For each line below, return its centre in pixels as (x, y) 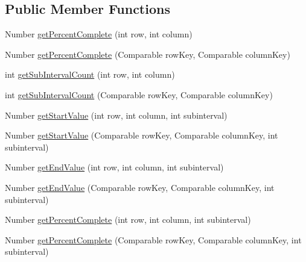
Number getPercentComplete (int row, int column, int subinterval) (128, 220)
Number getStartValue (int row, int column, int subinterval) (116, 115)
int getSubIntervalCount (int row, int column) (90, 74)
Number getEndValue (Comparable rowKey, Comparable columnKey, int (140, 187)
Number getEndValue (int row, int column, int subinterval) (114, 167)
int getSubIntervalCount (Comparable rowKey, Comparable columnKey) (139, 94)
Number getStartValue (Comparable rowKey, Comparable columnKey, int (142, 135)
